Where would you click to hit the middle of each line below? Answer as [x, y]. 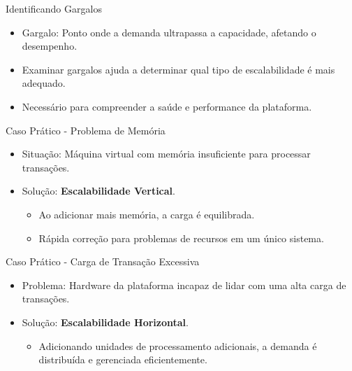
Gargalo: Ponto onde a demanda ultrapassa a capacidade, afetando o [169, 32]
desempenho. [50, 46]
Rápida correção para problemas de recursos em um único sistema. [181, 238]
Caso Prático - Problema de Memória [86, 130]
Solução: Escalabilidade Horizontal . [105, 322]
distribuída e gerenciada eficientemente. [123, 359]
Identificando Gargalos [54, 8]
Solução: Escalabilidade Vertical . [98, 191]
